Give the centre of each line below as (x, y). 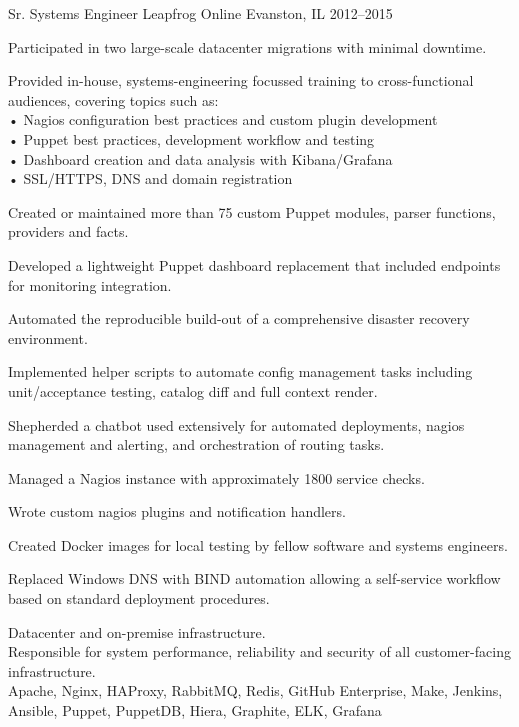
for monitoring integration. (90, 284)
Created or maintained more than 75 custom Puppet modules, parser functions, (252, 211)
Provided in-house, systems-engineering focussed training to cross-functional (241, 80)
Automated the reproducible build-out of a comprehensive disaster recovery (239, 318)
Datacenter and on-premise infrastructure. (137, 631)
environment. (48, 337)
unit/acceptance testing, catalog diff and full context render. (193, 390)
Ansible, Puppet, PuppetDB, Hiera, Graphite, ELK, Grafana (195, 710)
